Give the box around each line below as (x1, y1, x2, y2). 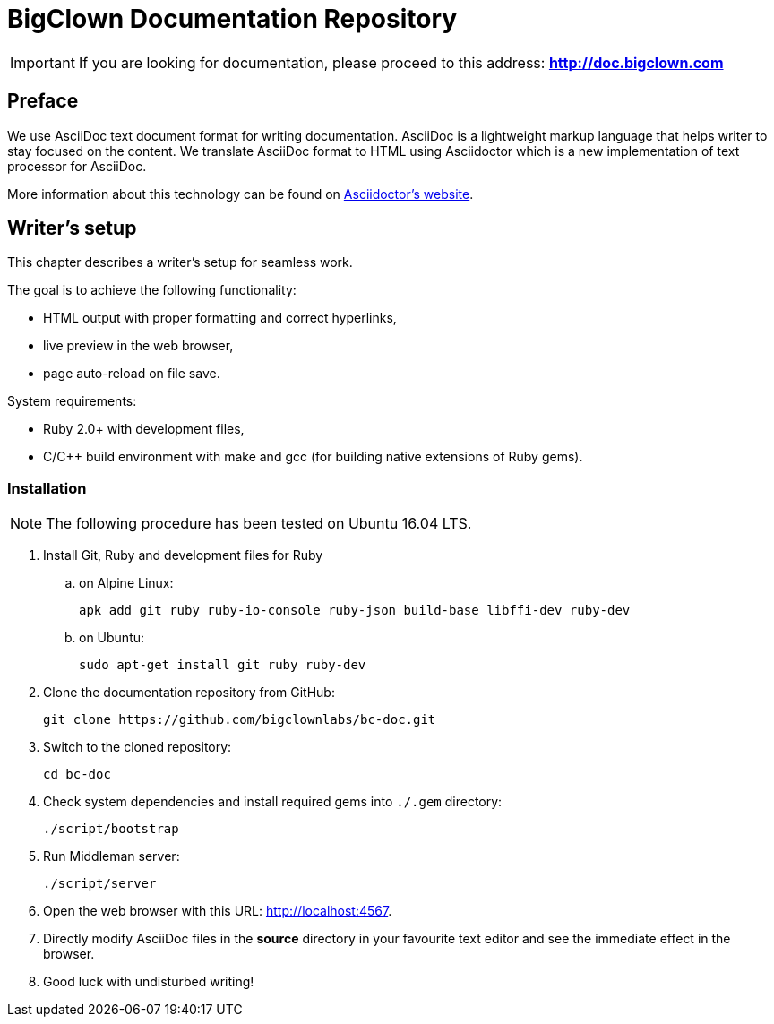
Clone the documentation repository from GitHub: (43, 684, 335, 701)
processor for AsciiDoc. (7, 158, 147, 174)
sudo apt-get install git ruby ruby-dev (79, 658, 366, 673)
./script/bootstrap (43, 822, 179, 837)
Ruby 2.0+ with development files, (43, 421, 245, 437)
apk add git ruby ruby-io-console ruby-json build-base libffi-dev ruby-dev (79, 603, 631, 618)
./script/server (43, 876, 157, 891)
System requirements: (7, 393, 137, 409)
